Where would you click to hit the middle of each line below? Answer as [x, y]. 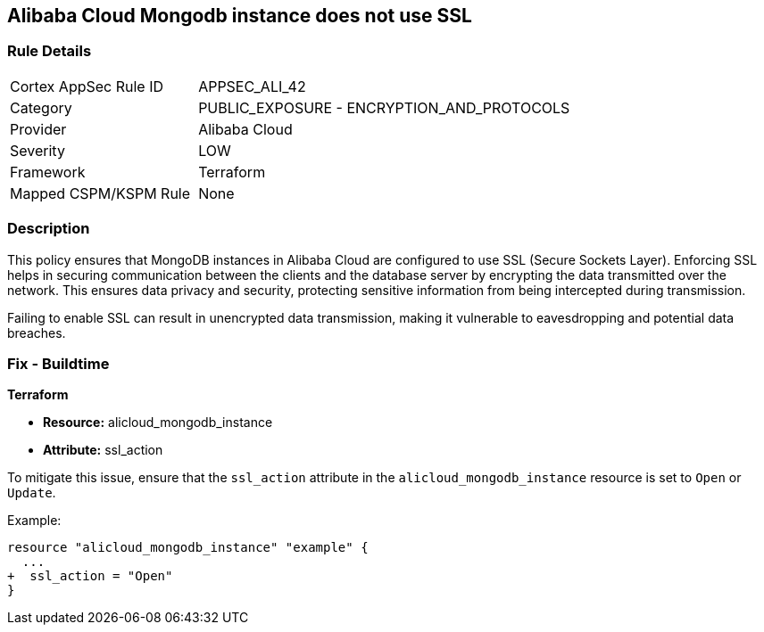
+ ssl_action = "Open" [90, 576]
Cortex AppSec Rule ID [87, 86]
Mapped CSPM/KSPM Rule [100, 193]
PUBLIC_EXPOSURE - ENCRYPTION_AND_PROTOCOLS [384, 107]
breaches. [37, 332]
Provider [38, 129]
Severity [37, 150]
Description [49, 229]
